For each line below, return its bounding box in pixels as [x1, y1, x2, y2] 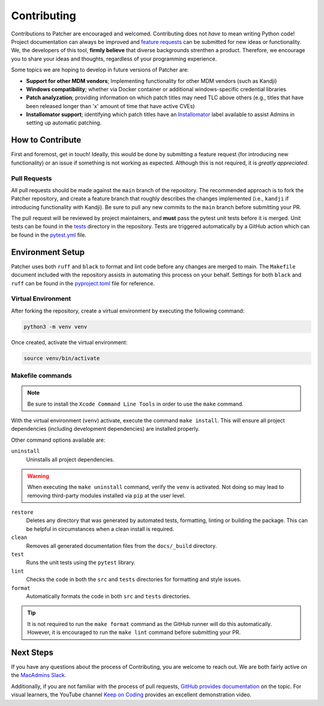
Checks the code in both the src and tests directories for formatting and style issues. [26, 576, 242, 583]
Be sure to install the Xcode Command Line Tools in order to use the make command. [27, 400, 244, 407]
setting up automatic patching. [26, 119, 102, 126]
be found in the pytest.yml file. [11, 231, 87, 239]
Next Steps [11, 647, 53, 657]
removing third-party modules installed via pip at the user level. [27, 491, 186, 499]
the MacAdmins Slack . [11, 672, 67, 679]
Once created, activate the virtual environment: [11, 338, 128, 345]
